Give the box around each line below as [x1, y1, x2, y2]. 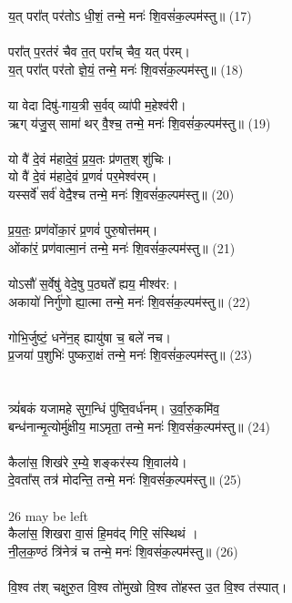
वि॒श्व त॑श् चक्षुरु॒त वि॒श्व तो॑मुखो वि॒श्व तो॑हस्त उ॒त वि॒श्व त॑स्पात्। [8, 577, 287, 596]
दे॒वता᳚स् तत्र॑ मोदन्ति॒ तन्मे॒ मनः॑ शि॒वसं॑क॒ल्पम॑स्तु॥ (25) [8, 470, 242, 489]
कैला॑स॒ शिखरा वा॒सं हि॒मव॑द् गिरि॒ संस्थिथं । [8, 524, 198, 543]
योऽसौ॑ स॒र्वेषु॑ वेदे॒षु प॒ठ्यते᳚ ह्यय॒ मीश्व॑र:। [8, 273, 178, 292]
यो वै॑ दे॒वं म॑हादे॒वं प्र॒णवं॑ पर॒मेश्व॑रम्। [8, 167, 157, 186]
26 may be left [8, 506, 88, 525]
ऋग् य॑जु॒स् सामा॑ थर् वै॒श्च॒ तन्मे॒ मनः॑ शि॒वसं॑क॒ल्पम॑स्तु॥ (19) [8, 113, 271, 132]
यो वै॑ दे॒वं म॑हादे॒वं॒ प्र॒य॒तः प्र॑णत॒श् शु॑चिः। [8, 148, 173, 168]
